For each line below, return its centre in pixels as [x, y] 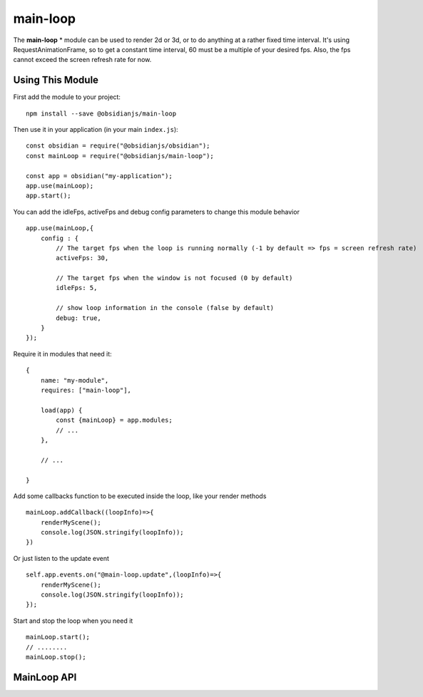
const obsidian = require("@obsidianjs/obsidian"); [118, 146]
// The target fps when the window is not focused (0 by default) [174, 278]
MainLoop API [45, 677]
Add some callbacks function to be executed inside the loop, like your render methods [140, 496]
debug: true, [78, 318]
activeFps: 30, [82, 258]
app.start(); [49, 196]
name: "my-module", [75, 380]
